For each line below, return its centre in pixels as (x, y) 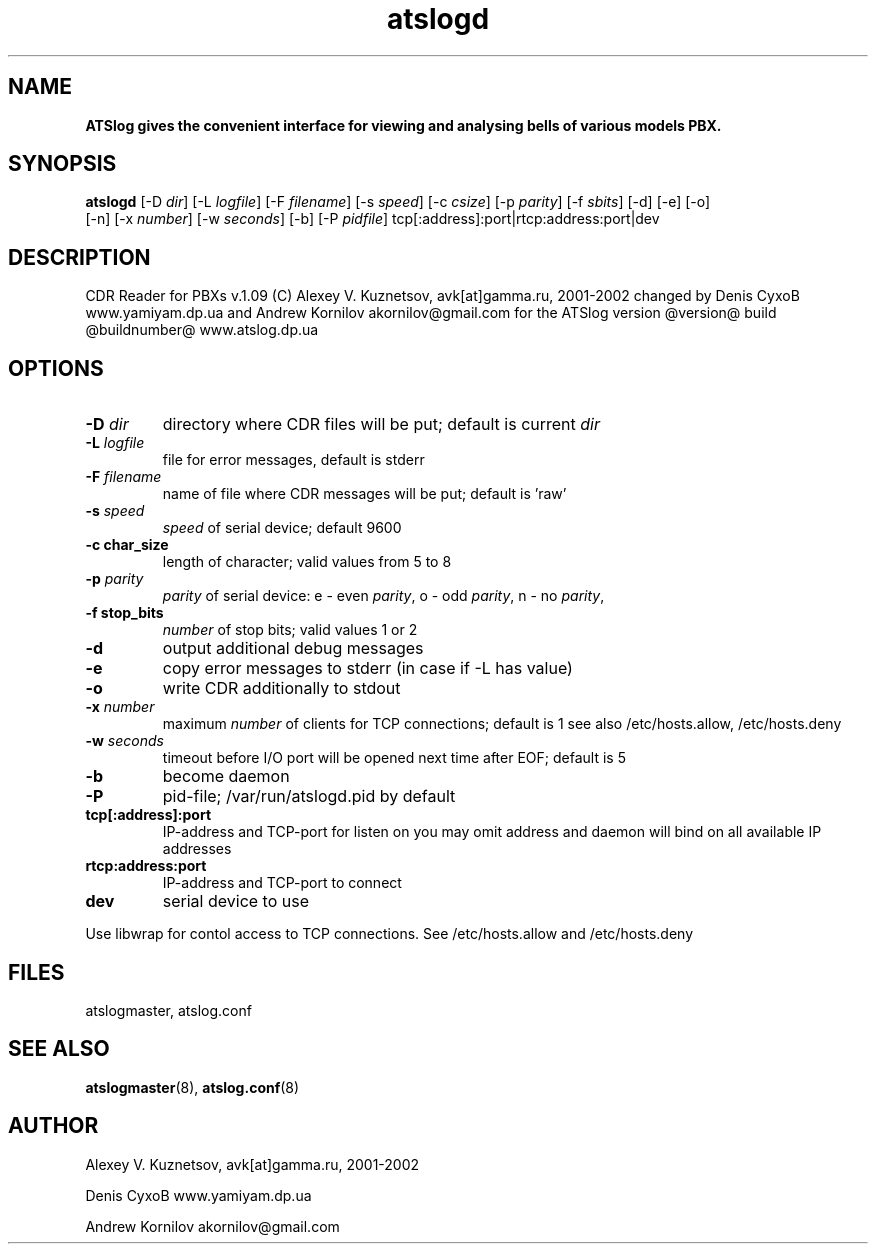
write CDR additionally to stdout (281, 688)
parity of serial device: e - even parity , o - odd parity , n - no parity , (383, 596)
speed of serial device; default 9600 (282, 528)
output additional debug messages (293, 648)
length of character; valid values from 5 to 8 (307, 562)
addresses (197, 849)
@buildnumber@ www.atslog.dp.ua (202, 330)
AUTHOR (53, 1126)
